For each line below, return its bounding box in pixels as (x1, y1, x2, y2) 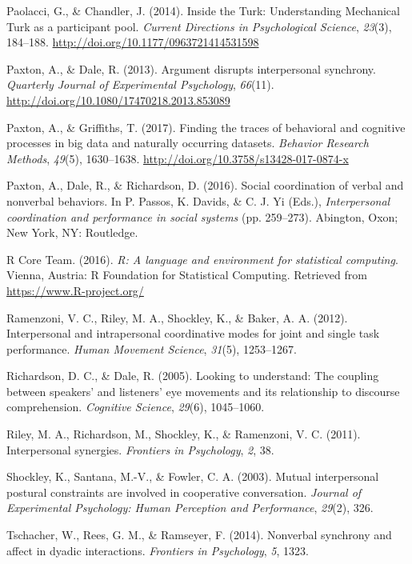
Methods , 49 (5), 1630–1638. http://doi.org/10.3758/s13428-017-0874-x (6, 150, 349, 166)
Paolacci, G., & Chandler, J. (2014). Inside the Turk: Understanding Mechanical (6, 2, 400, 18)
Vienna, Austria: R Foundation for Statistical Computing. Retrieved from (6, 266, 367, 283)
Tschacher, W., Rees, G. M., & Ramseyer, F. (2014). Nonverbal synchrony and (6, 526, 392, 543)
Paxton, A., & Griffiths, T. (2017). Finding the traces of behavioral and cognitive (6, 118, 406, 135)
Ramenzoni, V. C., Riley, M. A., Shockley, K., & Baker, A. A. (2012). (6, 309, 348, 326)
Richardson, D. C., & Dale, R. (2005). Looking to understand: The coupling (6, 367, 379, 384)
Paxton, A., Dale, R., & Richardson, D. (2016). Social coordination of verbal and (6, 177, 404, 194)
